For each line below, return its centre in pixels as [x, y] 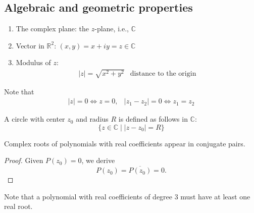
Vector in [30, 45]
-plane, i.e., [112, 29]
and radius [92, 119]
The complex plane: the [53, 29]
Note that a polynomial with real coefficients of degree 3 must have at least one [127, 196]
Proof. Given [24, 160]
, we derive [98, 160]
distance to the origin [163, 73]
